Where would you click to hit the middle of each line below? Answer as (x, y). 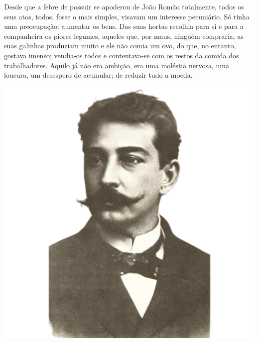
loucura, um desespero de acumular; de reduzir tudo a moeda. (98, 75)
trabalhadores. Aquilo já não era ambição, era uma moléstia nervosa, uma (117, 65)
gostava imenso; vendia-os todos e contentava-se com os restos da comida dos (122, 55)
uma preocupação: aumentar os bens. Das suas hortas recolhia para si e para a (124, 26)
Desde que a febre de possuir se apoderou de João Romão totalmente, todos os (124, 6)
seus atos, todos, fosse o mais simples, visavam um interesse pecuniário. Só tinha (127, 16)
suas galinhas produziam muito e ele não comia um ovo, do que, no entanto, (120, 46)
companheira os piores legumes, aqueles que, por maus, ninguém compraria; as (124, 36)
